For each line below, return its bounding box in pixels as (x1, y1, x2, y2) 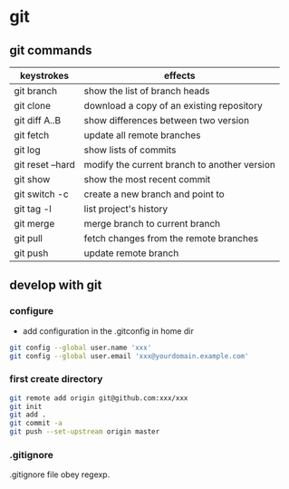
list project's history (83, 202, 169, 215)
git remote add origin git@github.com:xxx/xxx (9, 393, 188, 403)
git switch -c (14, 188, 70, 200)
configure (9, 305, 54, 318)
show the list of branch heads (83, 84, 210, 97)
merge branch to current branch (83, 218, 221, 230)
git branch (14, 84, 58, 97)
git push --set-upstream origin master (9, 427, 160, 436)
